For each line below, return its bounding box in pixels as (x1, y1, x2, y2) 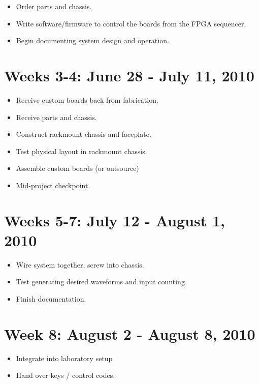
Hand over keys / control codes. (16, 370, 115, 380)
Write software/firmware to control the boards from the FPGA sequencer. (16, 18, 246, 28)
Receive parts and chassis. (16, 111, 97, 122)
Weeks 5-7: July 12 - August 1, (4, 210, 225, 230)
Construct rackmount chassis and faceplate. (16, 129, 151, 139)
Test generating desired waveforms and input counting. (16, 276, 187, 287)
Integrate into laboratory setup (16, 352, 113, 363)
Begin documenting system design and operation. (16, 35, 169, 46)
